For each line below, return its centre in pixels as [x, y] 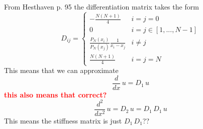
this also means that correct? [56, 94]
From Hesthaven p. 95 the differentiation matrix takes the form [101, 6]
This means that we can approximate [61, 70]
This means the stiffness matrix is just [63, 120]
